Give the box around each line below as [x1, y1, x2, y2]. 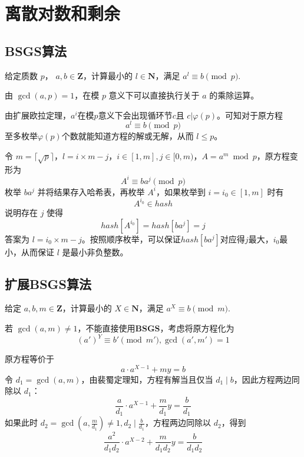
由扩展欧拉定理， [5, 109, 71, 121]
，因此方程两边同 [233, 373, 300, 385]
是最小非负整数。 [62, 245, 128, 258]
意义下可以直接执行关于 [108, 89, 200, 101]
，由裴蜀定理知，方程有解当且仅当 [81, 373, 213, 385]
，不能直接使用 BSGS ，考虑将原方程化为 [77, 321, 234, 334]
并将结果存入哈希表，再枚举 [37, 185, 145, 198]
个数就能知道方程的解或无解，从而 [61, 130, 194, 142]
